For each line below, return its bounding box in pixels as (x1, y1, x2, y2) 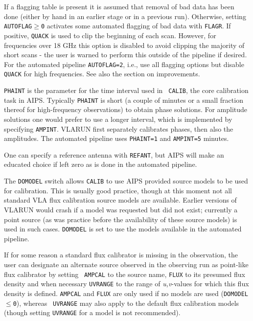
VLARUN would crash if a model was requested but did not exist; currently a (4, 204, 238, 214)
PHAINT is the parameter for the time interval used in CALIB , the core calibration (4, 85, 249, 95)
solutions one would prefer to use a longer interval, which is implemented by (4, 114, 232, 124)
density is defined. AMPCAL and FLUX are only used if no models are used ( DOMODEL (4, 288, 249, 298)
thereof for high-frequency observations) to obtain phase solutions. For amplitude (4, 104, 248, 115)
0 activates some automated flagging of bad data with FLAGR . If (41, 21, 231, 31)
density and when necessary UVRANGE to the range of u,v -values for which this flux (4, 278, 249, 289)
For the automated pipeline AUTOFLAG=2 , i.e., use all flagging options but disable (4, 59, 244, 69)
